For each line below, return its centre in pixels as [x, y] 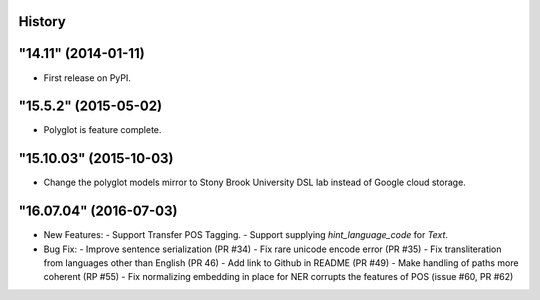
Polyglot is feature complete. [102, 130]
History [42, 21]
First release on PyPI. [87, 77]
